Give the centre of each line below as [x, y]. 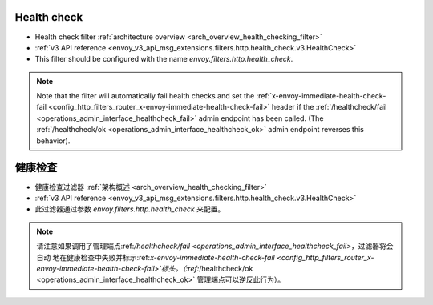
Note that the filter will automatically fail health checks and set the [146, 96]
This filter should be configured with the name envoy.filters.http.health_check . [164, 59]
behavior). [53, 141]
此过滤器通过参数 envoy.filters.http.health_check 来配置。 [130, 209]
